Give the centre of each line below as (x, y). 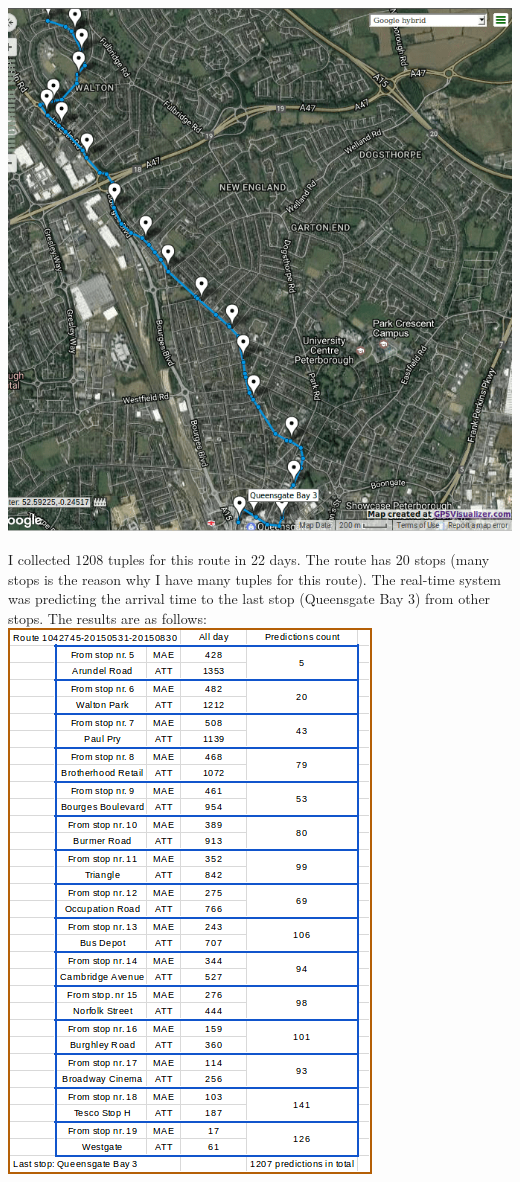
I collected (39, 558)
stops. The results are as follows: (107, 617)
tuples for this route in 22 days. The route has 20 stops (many (298, 558)
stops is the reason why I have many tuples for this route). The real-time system (255, 578)
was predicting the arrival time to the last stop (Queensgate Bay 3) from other (249, 598)
